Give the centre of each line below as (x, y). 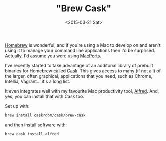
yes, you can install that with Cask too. (45, 96)
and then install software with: (36, 125)
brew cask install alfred (32, 134)
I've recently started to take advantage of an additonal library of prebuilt (79, 65)
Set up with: (17, 106)
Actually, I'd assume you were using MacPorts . (53, 56)
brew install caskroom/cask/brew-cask (45, 115)
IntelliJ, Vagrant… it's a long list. (38, 81)
